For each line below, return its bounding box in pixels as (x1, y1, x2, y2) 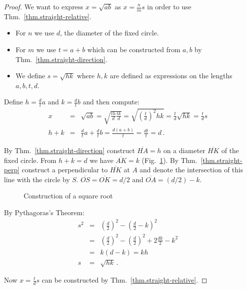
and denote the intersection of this (139, 164, 243, 175)
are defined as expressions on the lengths (110, 70, 233, 81)
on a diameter (163, 145, 206, 155)
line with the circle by (4, 174, 70, 184)
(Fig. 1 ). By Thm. (142, 155, 197, 165)
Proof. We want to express (4, 1, 84, 11)
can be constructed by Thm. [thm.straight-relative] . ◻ (41, 275, 208, 285)
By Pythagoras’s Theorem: (4, 207, 85, 217)
